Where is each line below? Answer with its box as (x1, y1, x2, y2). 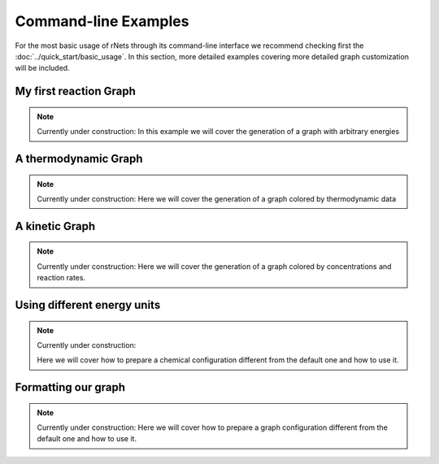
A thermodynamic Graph (15, 151, 143, 166)
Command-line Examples (15, 12, 189, 30)
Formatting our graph (15, 380, 126, 394)
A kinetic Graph (15, 219, 96, 233)
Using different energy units (15, 297, 161, 312)
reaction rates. (37, 273, 85, 283)
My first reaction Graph (15, 85, 136, 98)
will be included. (15, 63, 70, 73)
